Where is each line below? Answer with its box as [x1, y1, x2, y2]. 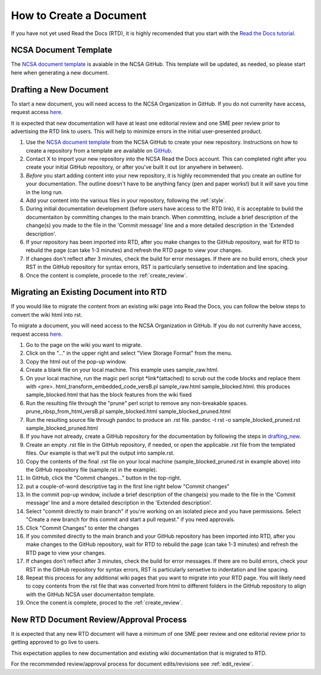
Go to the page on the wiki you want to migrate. [26, 342, 143, 349]
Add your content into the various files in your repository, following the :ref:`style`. [26, 197, 227, 204]
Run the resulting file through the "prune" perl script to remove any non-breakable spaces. [26, 399, 248, 406]
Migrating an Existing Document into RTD [11, 287, 167, 297]
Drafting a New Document [11, 84, 109, 94]
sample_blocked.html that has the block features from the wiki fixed [26, 391, 192, 398]
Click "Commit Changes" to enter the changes [26, 524, 139, 531]
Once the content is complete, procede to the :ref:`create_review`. [26, 272, 188, 279]
